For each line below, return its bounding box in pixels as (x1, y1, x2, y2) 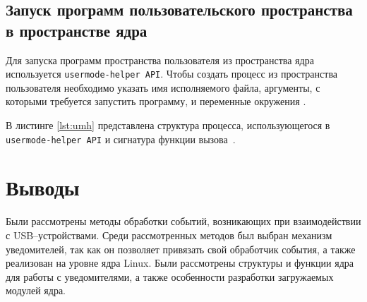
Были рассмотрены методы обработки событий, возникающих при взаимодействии (6, 214, 361, 229)
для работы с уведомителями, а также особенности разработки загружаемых (6, 269, 334, 284)
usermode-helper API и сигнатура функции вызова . (6, 131, 236, 146)
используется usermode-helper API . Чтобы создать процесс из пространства (6, 66, 338, 81)
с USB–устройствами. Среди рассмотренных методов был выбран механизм (6, 228, 332, 242)
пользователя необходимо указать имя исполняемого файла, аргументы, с (6, 80, 320, 95)
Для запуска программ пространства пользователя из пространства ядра (6, 52, 314, 67)
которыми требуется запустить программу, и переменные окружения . (6, 94, 306, 109)
